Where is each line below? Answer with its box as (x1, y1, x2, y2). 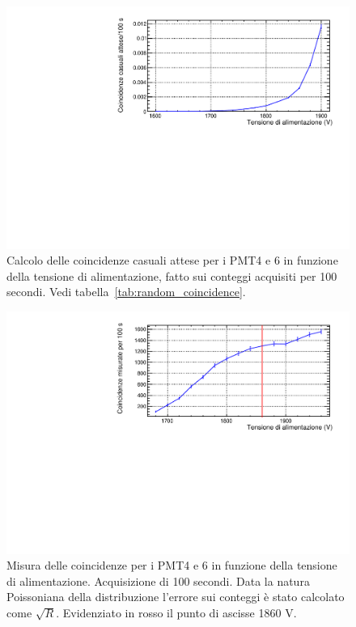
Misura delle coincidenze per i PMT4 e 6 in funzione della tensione (6, 557, 337, 574)
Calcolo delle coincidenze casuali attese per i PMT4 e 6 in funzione (6, 252, 338, 269)
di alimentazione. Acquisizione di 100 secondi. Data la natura (6, 572, 310, 589)
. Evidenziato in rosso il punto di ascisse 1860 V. (56, 604, 297, 621)
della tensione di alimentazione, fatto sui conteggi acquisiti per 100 (6, 267, 337, 284)
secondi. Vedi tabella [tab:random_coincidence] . (6, 283, 246, 300)
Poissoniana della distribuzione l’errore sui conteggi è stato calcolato (6, 588, 345, 605)
